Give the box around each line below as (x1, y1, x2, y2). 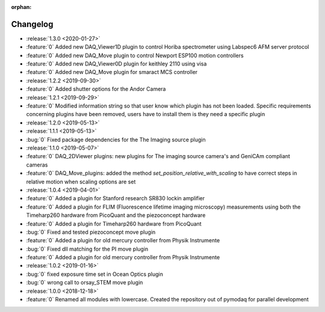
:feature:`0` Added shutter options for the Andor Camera (26, 85, 166, 93)
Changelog (11, 19, 54, 29)
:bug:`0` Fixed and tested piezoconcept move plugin (26, 228, 156, 236)
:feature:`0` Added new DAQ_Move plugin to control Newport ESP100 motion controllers (26, 52, 244, 59)
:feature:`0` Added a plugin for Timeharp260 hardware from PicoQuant (26, 220, 202, 227)
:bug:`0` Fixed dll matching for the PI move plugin (26, 245, 149, 252)
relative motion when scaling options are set (26, 178, 136, 185)
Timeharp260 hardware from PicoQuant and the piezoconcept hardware (26, 212, 206, 219)
